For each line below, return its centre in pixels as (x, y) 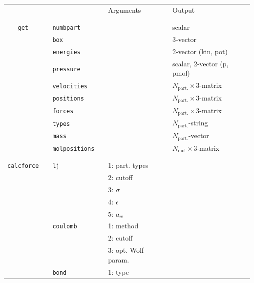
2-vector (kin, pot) (200, 51)
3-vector (185, 39)
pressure (66, 69)
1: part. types (128, 165)
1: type (118, 272)
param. (119, 259)
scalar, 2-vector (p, (201, 63)
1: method (123, 226)
